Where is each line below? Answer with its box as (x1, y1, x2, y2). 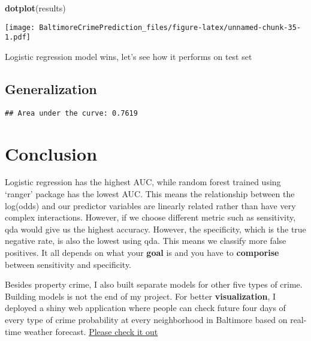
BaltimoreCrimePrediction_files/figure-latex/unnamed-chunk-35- (39, 23, 301, 32)
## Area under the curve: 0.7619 (5, 108, 138, 117)
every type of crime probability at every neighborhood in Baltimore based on (5, 313, 288, 326)
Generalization (5, 79, 97, 98)
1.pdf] (5, 33, 31, 42)
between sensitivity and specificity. (5, 258, 132, 270)
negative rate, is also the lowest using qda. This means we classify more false (5, 234, 286, 247)
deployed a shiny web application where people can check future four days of (5, 301, 286, 314)
